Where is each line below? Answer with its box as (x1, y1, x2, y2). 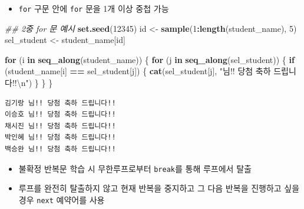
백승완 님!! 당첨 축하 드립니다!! (5, 145, 116, 153)
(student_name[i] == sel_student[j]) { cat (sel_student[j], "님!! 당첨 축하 (5, 65, 271, 77)
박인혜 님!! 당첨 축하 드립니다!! (5, 133, 116, 142)
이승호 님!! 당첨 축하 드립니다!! (5, 110, 116, 119)
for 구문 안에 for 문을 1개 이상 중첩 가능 (18, 2, 169, 14)
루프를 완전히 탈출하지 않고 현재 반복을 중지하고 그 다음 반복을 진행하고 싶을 (18, 182, 300, 194)
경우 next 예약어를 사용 (18, 193, 105, 205)
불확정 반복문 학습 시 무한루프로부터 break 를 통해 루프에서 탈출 (18, 162, 252, 174)
